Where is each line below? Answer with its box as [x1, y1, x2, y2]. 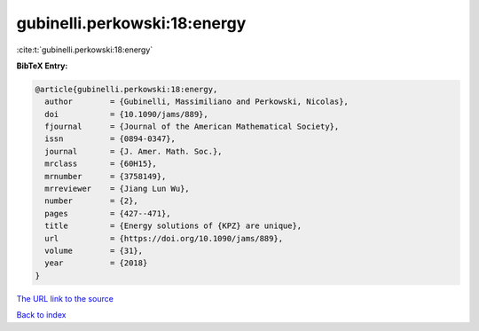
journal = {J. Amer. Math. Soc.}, [44, 146, 223, 156]
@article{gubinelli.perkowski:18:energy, [35, 84, 218, 94]
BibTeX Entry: [16, 60, 68, 71]
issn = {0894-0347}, [44, 134, 177, 144]
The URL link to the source [16, 293, 114, 303]
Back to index [16, 310, 67, 320]
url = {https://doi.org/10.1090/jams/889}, [44, 233, 284, 243]
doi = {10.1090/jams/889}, [44, 109, 208, 119]
